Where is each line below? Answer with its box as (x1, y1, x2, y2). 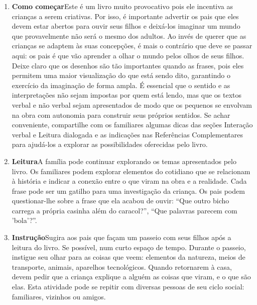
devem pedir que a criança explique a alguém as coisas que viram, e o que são (12, 271, 251, 282)
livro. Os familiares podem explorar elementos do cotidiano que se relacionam (12, 166, 250, 176)
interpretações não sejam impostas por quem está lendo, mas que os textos (12, 90, 242, 100)
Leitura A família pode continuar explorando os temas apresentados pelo (12, 156, 236, 166)
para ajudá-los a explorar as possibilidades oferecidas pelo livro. (12, 139, 208, 149)
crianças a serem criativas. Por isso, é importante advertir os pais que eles (12, 11, 239, 21)
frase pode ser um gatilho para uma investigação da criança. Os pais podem (12, 185, 245, 196)
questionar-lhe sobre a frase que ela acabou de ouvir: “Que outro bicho (12, 195, 229, 206)
